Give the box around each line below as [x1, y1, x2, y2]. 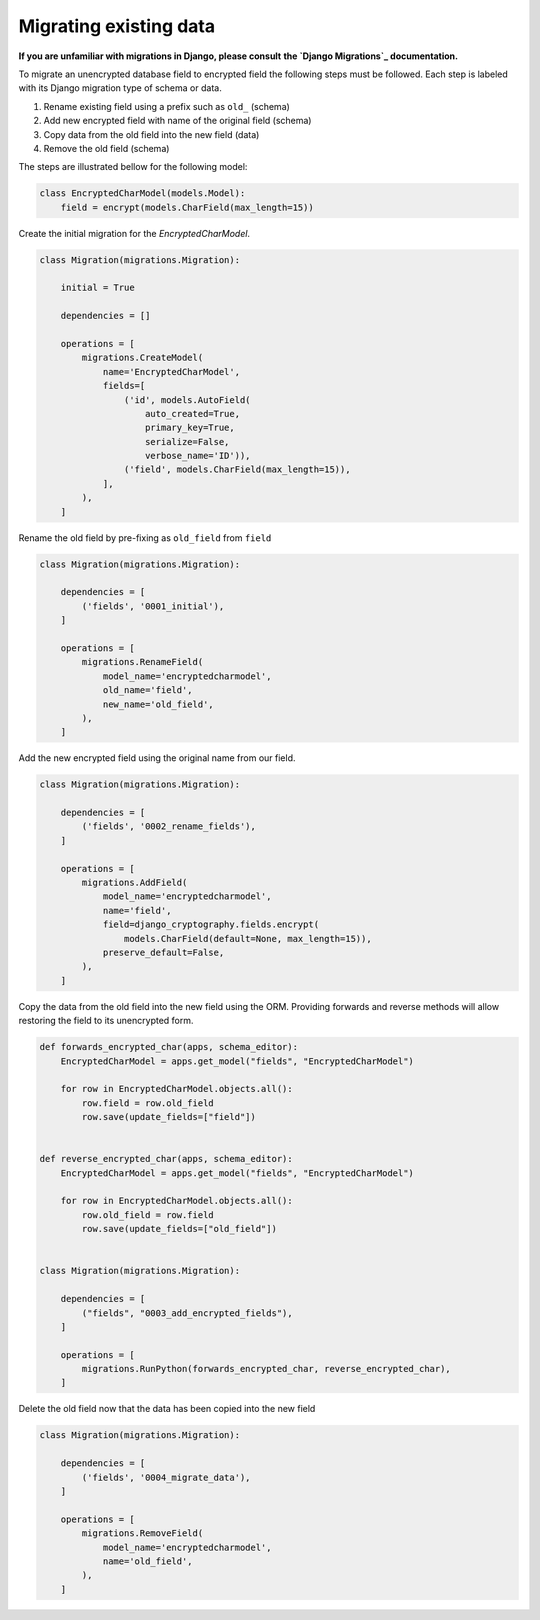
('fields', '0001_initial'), [81, 600, 225, 612]
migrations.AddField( [81, 877, 188, 889]
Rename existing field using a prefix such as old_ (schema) [43, 100, 290, 112]
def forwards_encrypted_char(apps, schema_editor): [39, 1041, 299, 1053]
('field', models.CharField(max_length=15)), [123, 464, 351, 475]
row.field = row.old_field [81, 1097, 214, 1109]
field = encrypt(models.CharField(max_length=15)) [60, 201, 314, 213]
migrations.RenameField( [81, 656, 204, 668]
